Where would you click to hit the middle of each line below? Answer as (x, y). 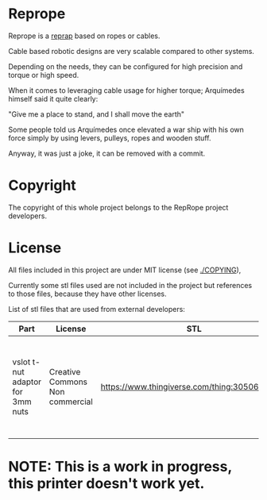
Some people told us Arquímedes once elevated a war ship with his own (126, 129)
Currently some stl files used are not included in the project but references (130, 285)
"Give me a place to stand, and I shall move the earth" (97, 114)
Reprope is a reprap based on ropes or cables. (84, 36)
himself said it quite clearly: (53, 98)
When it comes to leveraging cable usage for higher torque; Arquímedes (126, 90)
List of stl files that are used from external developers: (97, 309)
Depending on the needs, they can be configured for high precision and (126, 66)
